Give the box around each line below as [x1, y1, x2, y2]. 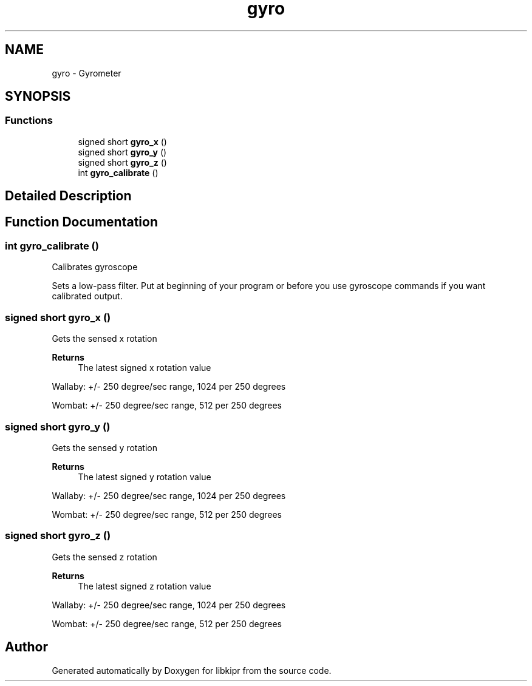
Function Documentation [5, 214, 158, 229]
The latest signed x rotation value [78, 362, 211, 373]
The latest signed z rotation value [78, 580, 211, 591]
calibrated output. [52, 291, 123, 302]
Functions [5, 114, 53, 127]
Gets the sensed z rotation [52, 551, 157, 562]
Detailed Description [5, 188, 132, 204]
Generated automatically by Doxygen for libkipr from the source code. [52, 665, 332, 676]
